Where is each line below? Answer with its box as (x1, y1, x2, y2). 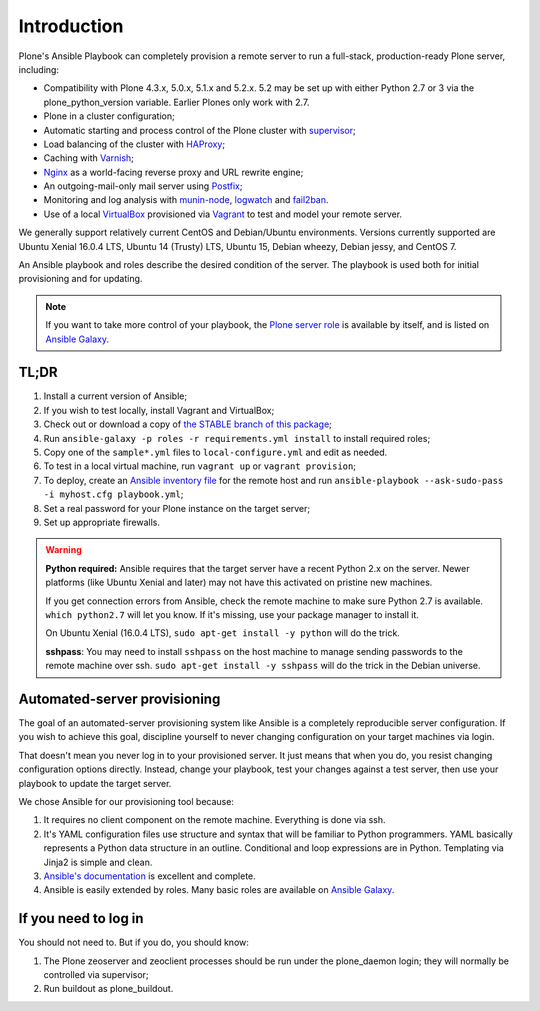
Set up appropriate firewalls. (43, 516, 160, 528)
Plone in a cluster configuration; (43, 110, 175, 122)
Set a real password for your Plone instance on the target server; (43, 502, 311, 514)
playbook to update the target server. (18, 777, 172, 789)
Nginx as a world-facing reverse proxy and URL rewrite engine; (43, 166, 304, 178)
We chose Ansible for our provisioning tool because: (18, 795, 235, 807)
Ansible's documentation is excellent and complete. (43, 870, 257, 882)
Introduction (18, 15, 124, 37)
